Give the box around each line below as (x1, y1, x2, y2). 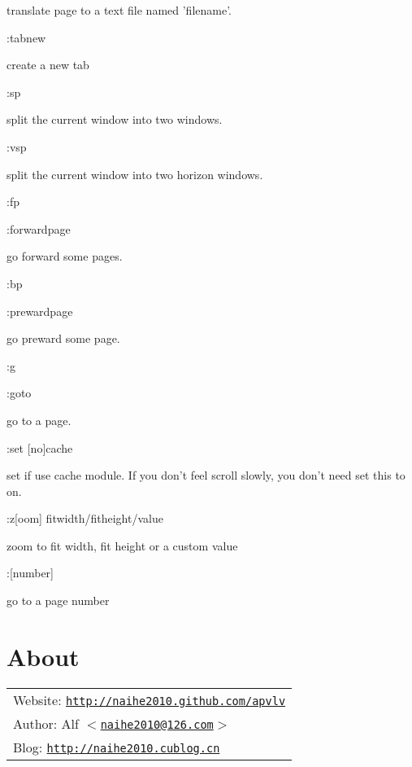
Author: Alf (13, 713, 79, 733)
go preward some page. (7, 330, 120, 347)
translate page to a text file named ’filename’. (7, 2, 232, 18)
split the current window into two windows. (7, 111, 223, 128)
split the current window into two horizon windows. (7, 165, 263, 182)
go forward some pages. (7, 248, 123, 265)
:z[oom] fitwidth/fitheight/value (7, 510, 163, 527)
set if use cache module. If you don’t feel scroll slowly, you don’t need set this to (7, 467, 405, 484)
